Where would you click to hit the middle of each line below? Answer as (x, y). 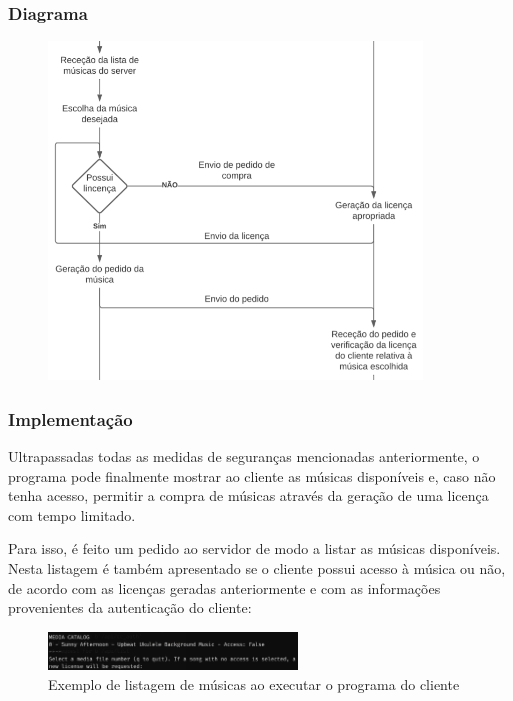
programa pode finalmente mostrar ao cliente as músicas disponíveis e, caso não (252, 475)
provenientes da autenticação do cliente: (130, 607)
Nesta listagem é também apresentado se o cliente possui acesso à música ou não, (257, 568)
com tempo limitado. (72, 514)
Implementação (70, 418)
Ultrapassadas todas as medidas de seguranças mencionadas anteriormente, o (244, 456)
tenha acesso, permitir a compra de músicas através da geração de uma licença (248, 495)
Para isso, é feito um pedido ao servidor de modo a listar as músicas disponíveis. (254, 548)
